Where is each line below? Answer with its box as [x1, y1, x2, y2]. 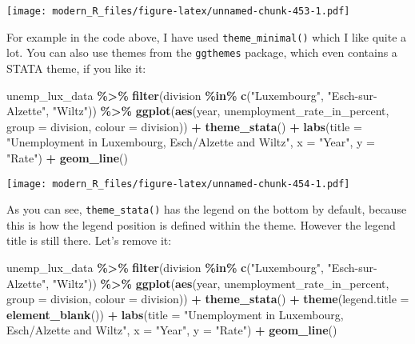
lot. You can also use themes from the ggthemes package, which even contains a [6, 44, 397, 61]
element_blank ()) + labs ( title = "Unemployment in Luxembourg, [6, 306, 344, 322]
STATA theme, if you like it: [6, 59, 146, 76]
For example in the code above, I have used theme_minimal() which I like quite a [6, 28, 407, 45]
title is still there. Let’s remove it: [6, 232, 172, 249]
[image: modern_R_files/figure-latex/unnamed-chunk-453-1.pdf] [6, 6, 350, 17]
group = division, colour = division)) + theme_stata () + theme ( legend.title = [6, 290, 409, 307]
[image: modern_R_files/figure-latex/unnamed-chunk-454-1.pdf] [6, 178, 350, 190]
